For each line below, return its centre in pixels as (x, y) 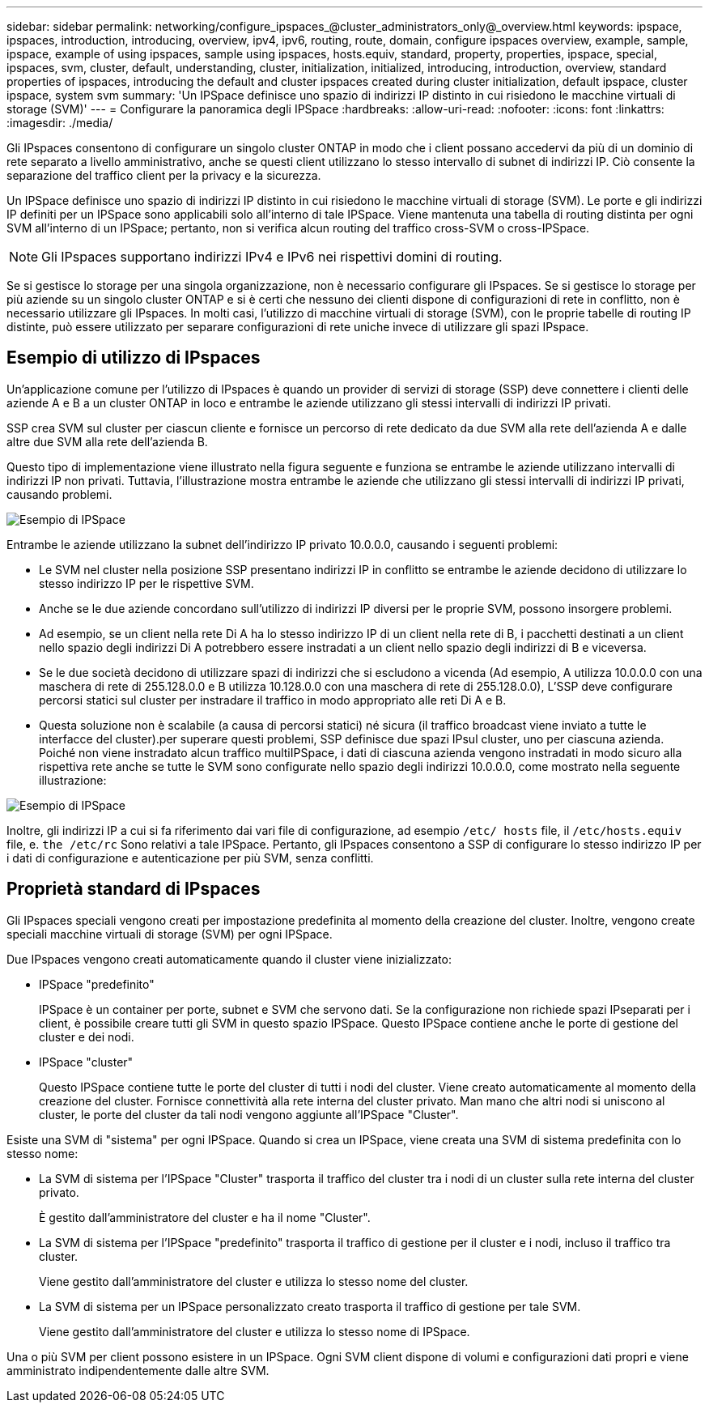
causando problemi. (59, 494)
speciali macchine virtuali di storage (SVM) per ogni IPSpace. (170, 934)
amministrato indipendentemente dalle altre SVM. (138, 1370)
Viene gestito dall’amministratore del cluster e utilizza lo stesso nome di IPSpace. (255, 1331)
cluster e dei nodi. (87, 1037)
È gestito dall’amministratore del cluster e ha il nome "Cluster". (205, 1217)
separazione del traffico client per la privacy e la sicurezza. (164, 175)
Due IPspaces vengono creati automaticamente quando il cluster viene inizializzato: (229, 959)
